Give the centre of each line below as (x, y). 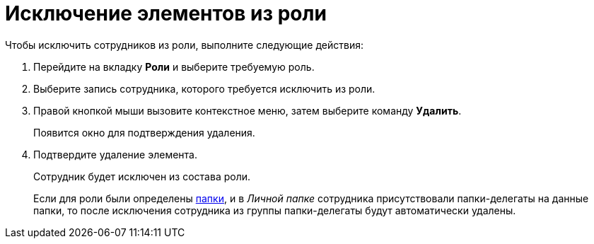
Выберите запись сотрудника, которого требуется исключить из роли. (204, 88)
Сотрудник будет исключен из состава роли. (142, 176)
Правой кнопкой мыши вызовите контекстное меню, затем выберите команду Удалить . (248, 110)
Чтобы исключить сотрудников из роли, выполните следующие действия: (185, 45)
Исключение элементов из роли (166, 13)
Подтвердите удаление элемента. (115, 154)
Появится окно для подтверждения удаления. (144, 132)
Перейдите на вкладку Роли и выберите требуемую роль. (174, 66)
